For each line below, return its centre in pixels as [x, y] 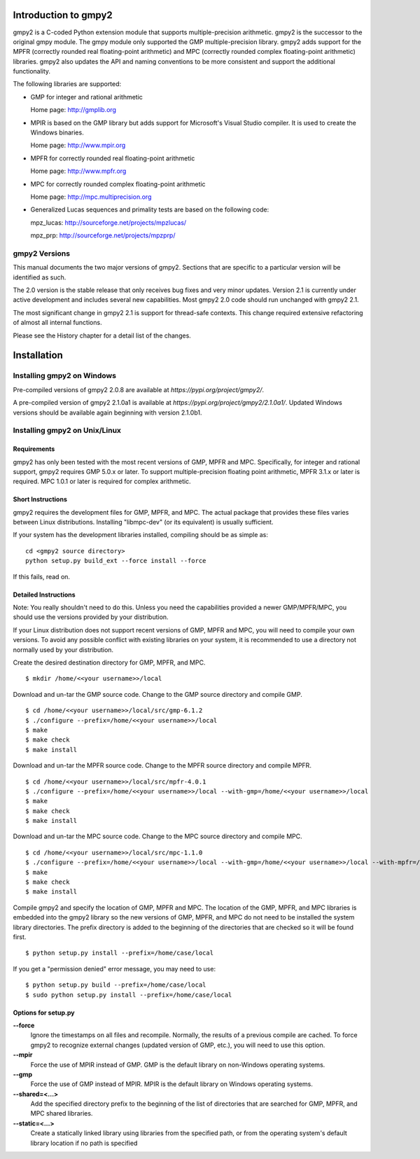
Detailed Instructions [44, 595]
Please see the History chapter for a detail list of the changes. [102, 335]
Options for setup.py [44, 1013]
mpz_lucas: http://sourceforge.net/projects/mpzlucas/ [108, 222]
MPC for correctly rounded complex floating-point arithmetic [118, 184]
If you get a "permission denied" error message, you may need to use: [114, 969]
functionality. [32, 71]
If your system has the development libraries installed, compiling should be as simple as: [141, 535]
